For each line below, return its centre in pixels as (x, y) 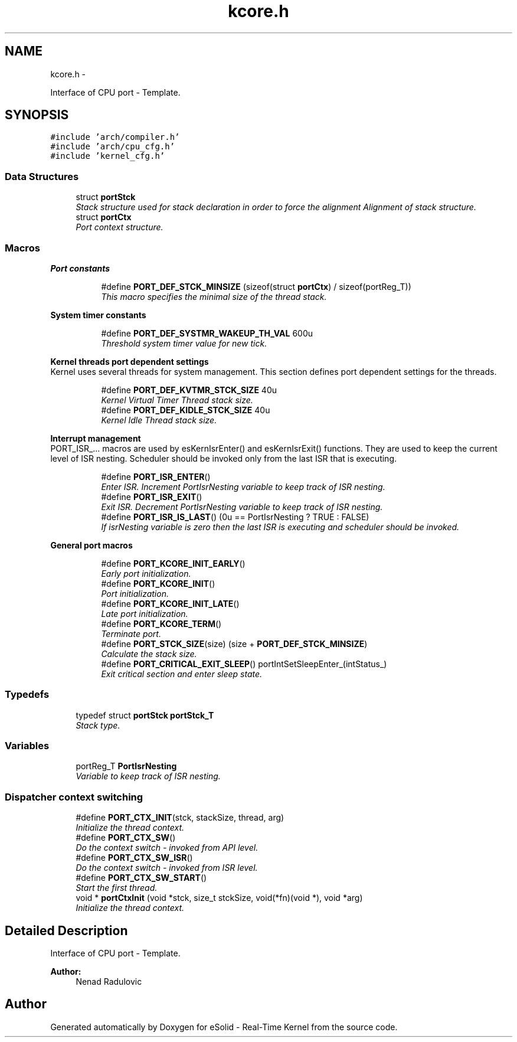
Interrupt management (96, 438)
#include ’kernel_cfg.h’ (108, 156)
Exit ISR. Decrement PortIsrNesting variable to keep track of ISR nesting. (242, 507)
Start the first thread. (117, 888)
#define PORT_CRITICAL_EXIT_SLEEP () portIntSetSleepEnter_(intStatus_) (244, 664)
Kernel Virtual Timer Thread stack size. (177, 400)
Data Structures (42, 176)
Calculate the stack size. (149, 654)
